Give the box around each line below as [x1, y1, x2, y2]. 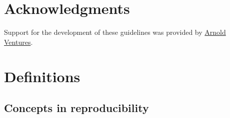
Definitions [4, 66, 80, 86]
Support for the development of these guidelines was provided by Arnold [4, 27, 226, 37]
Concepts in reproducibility [4, 100, 149, 116]
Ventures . [4, 36, 33, 47]
